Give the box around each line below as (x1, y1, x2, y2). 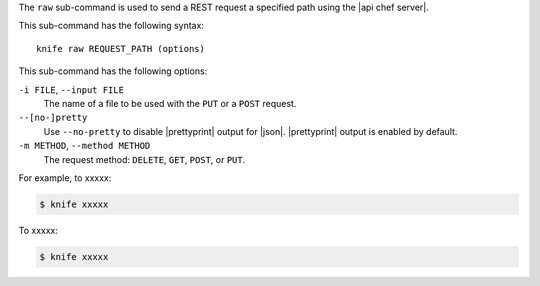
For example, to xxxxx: (18, 171, 112, 184)
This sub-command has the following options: (18, 65, 208, 77)
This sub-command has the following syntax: (18, 20, 205, 32)
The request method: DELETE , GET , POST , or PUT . (43, 153, 246, 165)
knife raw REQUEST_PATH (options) (36, 43, 205, 54)
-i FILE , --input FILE (18, 83, 125, 95)
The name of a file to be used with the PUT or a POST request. (43, 97, 297, 109)
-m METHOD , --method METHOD (18, 140, 151, 152)
